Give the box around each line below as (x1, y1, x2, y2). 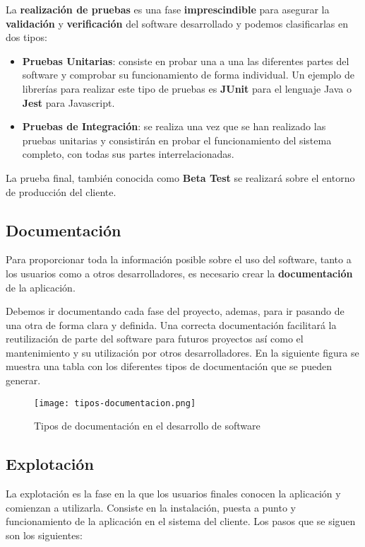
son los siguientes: (6, 527, 83, 542)
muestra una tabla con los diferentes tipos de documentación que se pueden (6, 359, 333, 374)
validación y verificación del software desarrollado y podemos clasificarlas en (6, 16, 348, 30)
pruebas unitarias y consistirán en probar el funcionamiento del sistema (22, 132, 332, 147)
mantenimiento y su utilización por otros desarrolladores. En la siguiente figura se (6, 345, 359, 359)
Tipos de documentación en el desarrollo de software (34, 418, 261, 433)
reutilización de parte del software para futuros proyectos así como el (6, 331, 304, 346)
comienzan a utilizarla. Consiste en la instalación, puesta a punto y (6, 500, 297, 514)
